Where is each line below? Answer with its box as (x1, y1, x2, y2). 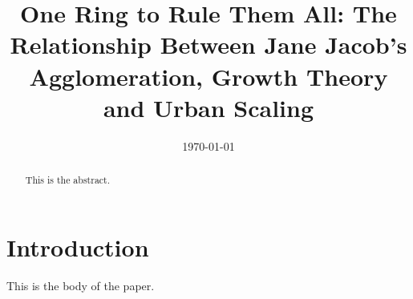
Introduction (6, 230, 149, 263)
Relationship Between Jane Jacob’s (10, 28, 407, 61)
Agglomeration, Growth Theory (29, 59, 388, 92)
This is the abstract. (25, 173, 111, 187)
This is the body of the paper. (6, 277, 155, 293)
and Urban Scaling (103, 91, 314, 123)
